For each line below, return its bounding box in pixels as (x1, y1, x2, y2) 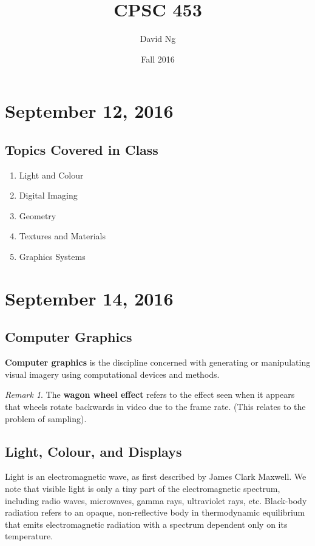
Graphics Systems (19, 250, 86, 263)
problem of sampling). (5, 412, 87, 425)
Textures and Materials (19, 230, 106, 242)
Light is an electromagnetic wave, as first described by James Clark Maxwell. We (5, 470, 307, 483)
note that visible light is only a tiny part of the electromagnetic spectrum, (5, 482, 280, 495)
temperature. (5, 530, 53, 542)
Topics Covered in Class (5, 140, 158, 159)
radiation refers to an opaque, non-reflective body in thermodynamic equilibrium (5, 506, 305, 519)
